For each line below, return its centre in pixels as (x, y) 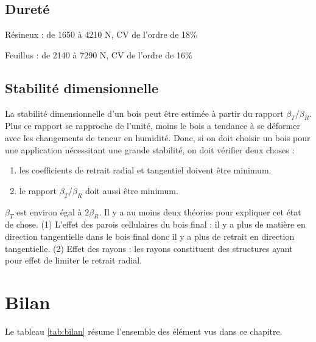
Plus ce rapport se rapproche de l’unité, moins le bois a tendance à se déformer (153, 126)
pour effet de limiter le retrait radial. (73, 260)
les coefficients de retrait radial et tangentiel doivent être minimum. (145, 170)
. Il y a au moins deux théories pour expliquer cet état (200, 211)
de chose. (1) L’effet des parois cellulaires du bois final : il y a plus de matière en (155, 224)
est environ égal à (49, 211)
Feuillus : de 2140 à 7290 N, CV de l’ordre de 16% (99, 54)
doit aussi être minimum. (132, 190)
